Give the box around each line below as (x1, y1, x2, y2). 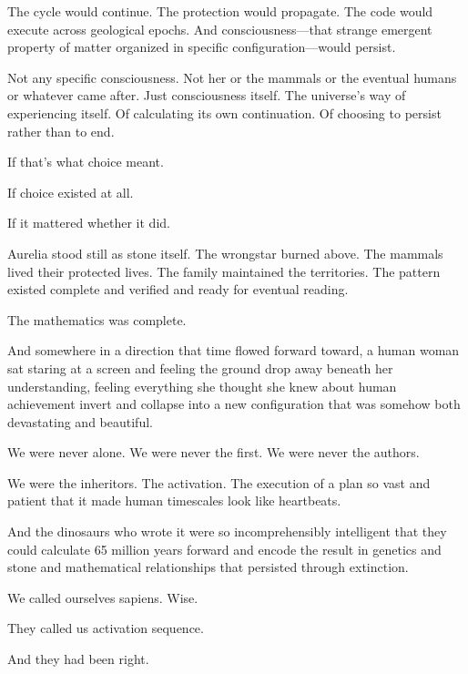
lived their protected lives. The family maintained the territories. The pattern (7, 261, 441, 281)
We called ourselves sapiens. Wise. (7, 587, 198, 607)
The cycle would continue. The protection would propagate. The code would (7, 2, 433, 20)
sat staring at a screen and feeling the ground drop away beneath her (7, 358, 393, 377)
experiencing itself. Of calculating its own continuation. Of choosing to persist (7, 103, 442, 122)
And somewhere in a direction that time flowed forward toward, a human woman (7, 341, 460, 360)
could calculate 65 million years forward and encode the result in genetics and (7, 539, 442, 558)
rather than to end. (7, 121, 115, 140)
